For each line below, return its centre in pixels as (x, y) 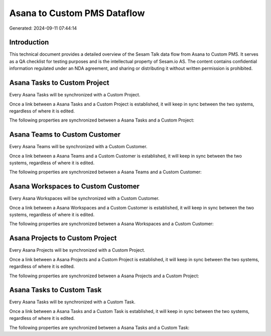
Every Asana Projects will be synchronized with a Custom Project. (77, 250)
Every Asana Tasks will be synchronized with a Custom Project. (75, 95)
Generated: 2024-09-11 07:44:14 (43, 28)
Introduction (29, 42)
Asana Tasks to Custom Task (55, 290)
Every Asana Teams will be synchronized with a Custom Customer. (78, 147)
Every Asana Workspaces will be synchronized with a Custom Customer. (84, 198)
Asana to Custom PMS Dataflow (77, 13)
